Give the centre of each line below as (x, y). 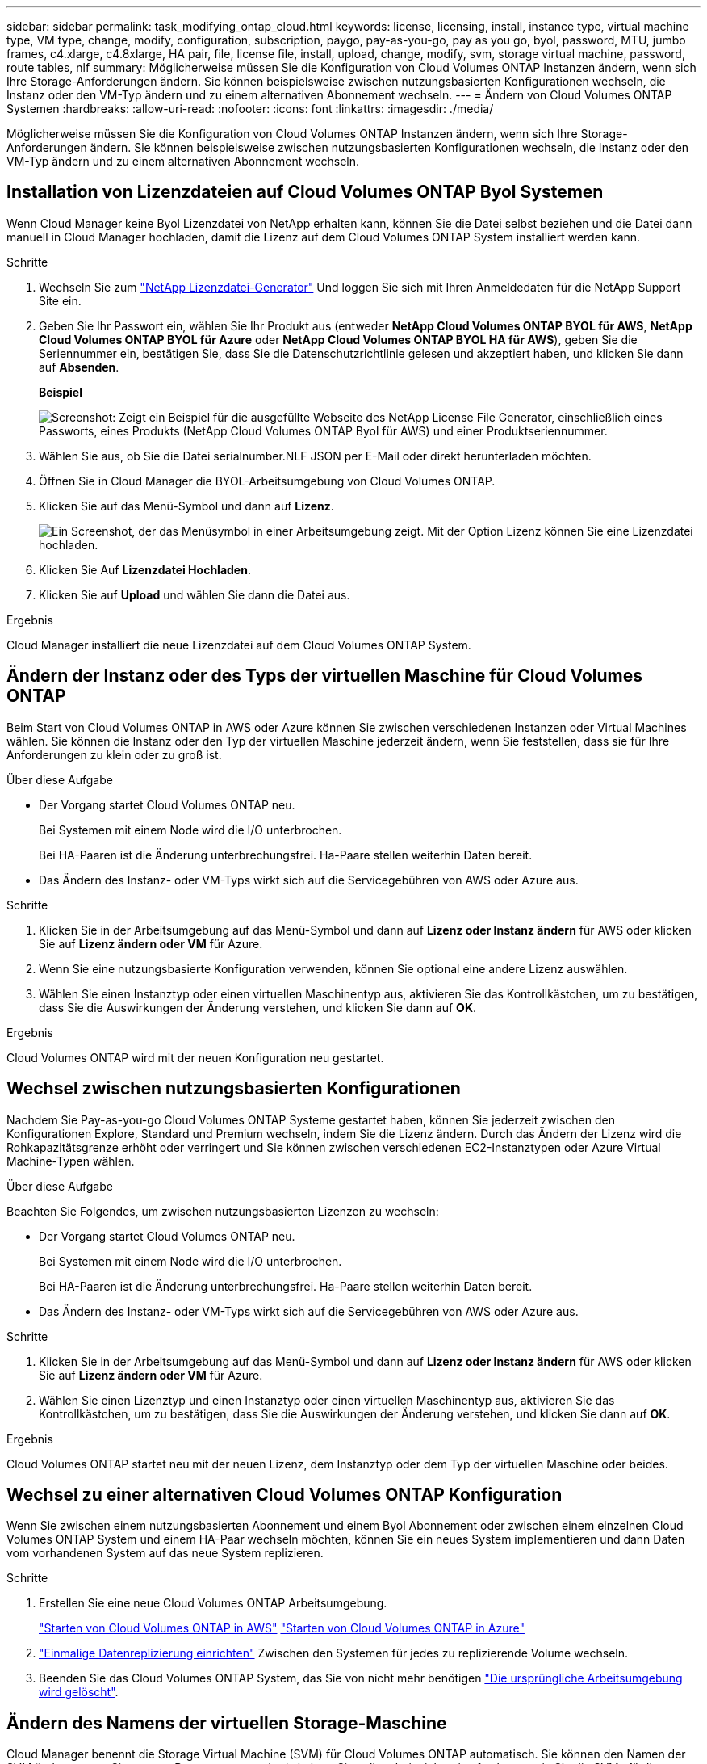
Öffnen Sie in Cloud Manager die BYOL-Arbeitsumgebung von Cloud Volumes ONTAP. (267, 481)
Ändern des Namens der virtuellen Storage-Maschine (227, 1723)
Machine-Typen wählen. (71, 1161)
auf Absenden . (79, 367)
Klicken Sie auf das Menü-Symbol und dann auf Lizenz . (186, 506)
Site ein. (60, 300)
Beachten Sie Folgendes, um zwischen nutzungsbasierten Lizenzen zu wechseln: (223, 1211)
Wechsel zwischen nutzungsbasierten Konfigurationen (234, 1089)
